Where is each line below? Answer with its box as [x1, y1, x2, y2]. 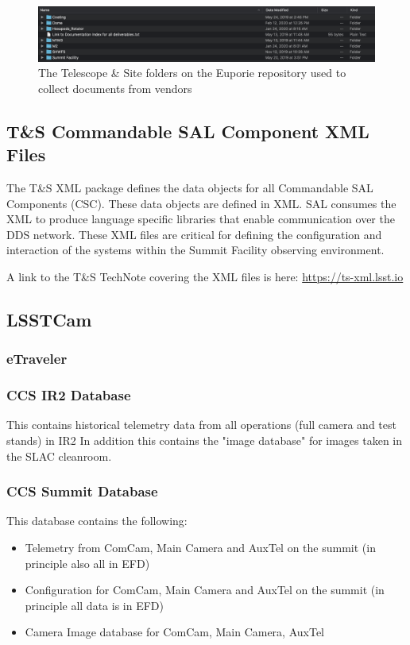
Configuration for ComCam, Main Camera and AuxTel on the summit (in [25, 581, 385, 598]
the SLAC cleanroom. [6, 447, 112, 464]
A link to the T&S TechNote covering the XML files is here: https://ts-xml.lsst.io [6, 268, 404, 284]
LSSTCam [6, 307, 92, 331]
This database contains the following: [6, 512, 188, 529]
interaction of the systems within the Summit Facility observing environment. [6, 241, 385, 258]
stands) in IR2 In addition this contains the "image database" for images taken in [6, 431, 403, 448]
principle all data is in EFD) [25, 597, 164, 613]
